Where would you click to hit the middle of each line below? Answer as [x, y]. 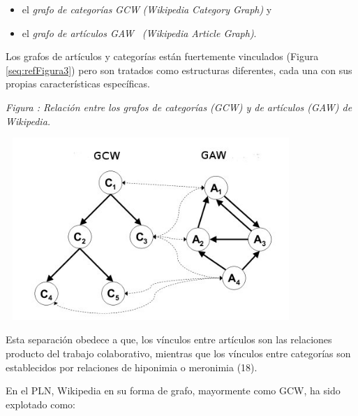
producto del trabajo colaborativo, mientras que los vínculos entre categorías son [178, 353]
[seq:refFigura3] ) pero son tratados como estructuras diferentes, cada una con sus [179, 70]
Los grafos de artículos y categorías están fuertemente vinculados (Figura [162, 56]
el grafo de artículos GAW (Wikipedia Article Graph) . [139, 33]
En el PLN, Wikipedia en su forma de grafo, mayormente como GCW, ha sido [173, 390]
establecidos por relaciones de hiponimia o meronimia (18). [132, 367]
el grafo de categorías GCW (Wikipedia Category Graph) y [147, 9]
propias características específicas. [78, 84]
